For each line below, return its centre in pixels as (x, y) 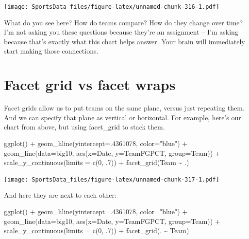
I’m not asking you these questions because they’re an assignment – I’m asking (121, 32)
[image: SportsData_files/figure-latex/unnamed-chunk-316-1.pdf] (112, 7)
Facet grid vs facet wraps (90, 84)
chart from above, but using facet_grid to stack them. (84, 127)
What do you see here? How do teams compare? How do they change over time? (124, 22)
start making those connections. (51, 51)
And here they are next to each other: (60, 195)
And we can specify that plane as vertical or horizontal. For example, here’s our (123, 117)
